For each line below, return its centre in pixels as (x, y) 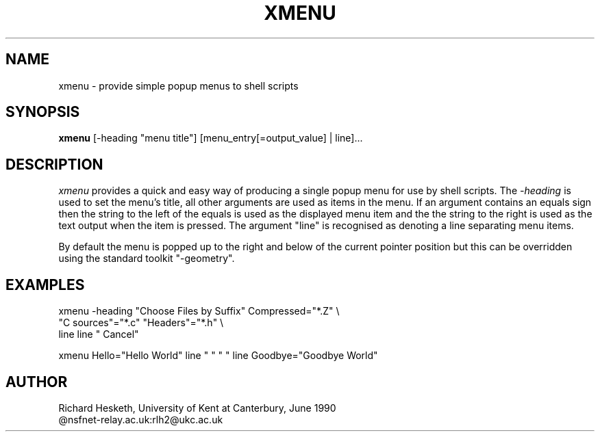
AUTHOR (37, 382)
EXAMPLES (45, 284)
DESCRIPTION (54, 164)
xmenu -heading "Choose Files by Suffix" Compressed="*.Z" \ (199, 311)
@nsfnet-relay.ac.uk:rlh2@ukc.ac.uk (141, 419)
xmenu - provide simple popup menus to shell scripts (178, 85)
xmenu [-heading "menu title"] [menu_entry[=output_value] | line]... (211, 138)
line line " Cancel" (99, 334)
